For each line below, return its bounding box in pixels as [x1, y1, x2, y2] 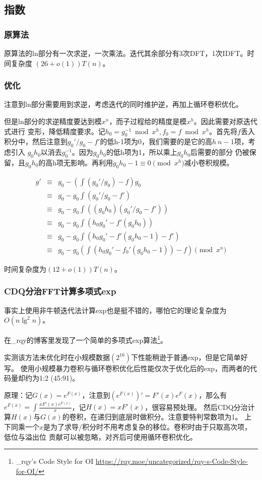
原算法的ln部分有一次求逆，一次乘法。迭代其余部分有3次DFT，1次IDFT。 [4, 48, 247, 58]
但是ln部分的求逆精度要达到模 [4, 116, 102, 126]
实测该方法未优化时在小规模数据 [4, 351, 110, 362]
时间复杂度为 [4, 263, 46, 274]
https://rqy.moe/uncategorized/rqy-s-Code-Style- [95, 456, 248, 466]
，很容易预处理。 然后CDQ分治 [145, 401, 248, 412]
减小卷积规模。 [184, 157, 234, 167]
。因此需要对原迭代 [193, 116, 257, 126]
